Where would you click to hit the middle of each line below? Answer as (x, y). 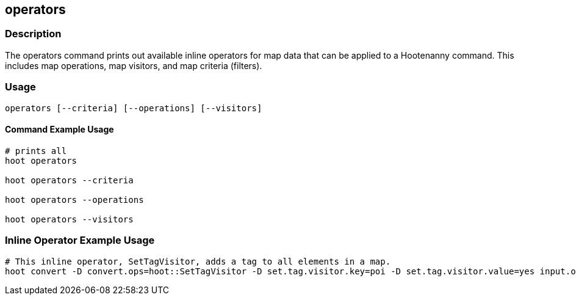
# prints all (36, 151)
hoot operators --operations (74, 199)
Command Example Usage (59, 130)
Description (33, 34)
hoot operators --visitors (69, 219)
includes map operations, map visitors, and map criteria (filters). (134, 65)
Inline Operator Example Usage (80, 240)
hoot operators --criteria (69, 180)
